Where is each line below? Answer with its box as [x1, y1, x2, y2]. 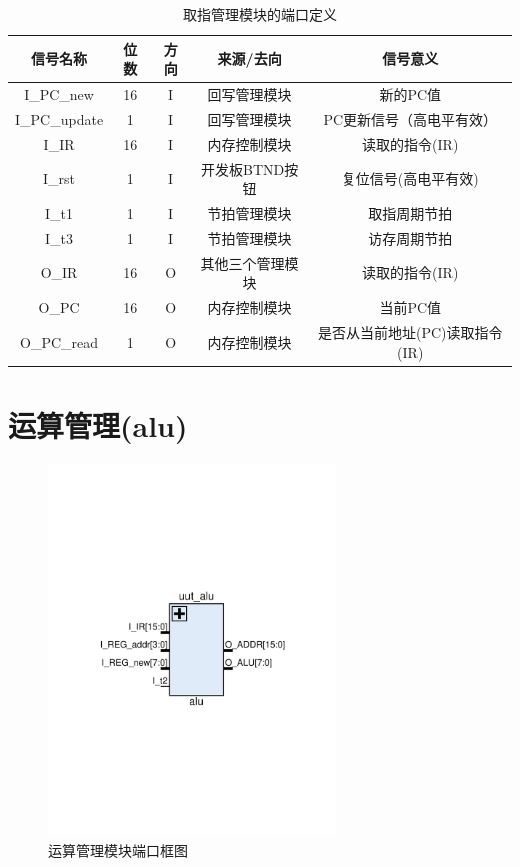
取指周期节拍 [368, 203, 453, 223]
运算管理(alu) [8, 404, 188, 445]
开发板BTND [201, 158, 285, 179]
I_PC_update [15, 108, 104, 129]
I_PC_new [24, 84, 94, 105]
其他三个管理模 [200, 252, 299, 273]
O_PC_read [20, 331, 99, 352]
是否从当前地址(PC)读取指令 [317, 321, 503, 342]
